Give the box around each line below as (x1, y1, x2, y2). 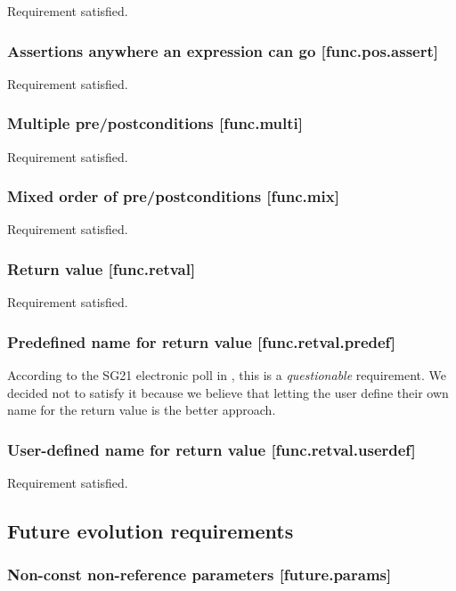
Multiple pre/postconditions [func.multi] (7, 112, 303, 134)
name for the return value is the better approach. (7, 401, 276, 419)
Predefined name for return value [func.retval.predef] (7, 330, 396, 352)
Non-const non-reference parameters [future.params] (7, 563, 392, 586)
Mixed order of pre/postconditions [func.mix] (7, 185, 339, 207)
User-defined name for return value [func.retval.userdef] (7, 438, 416, 460)
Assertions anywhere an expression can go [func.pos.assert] (7, 39, 438, 61)
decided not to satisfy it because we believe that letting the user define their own (7, 383, 449, 401)
